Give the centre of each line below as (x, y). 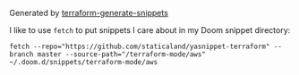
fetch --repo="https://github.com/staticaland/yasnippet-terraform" (140, 46)
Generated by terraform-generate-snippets (89, 13)
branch (21, 54)
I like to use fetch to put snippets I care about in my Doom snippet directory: (150, 30)
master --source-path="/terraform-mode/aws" (121, 54)
